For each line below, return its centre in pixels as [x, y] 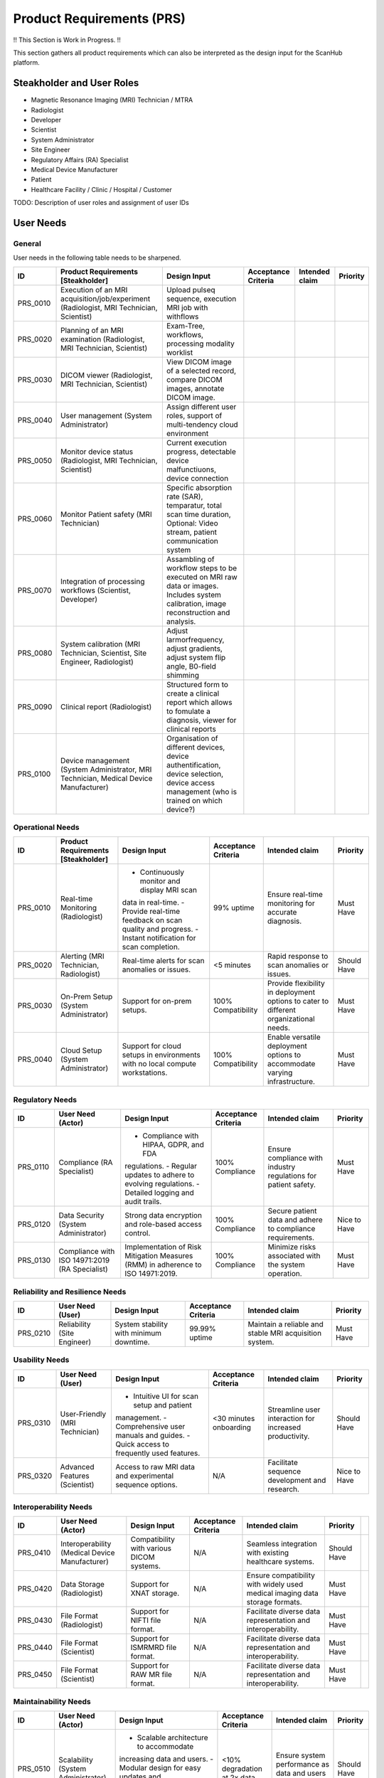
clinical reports [191, 729]
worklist [180, 352]
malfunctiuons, [191, 469]
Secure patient [292, 1211]
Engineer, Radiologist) [97, 661]
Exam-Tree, [186, 326]
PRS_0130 [34, 1260]
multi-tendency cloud [202, 425]
